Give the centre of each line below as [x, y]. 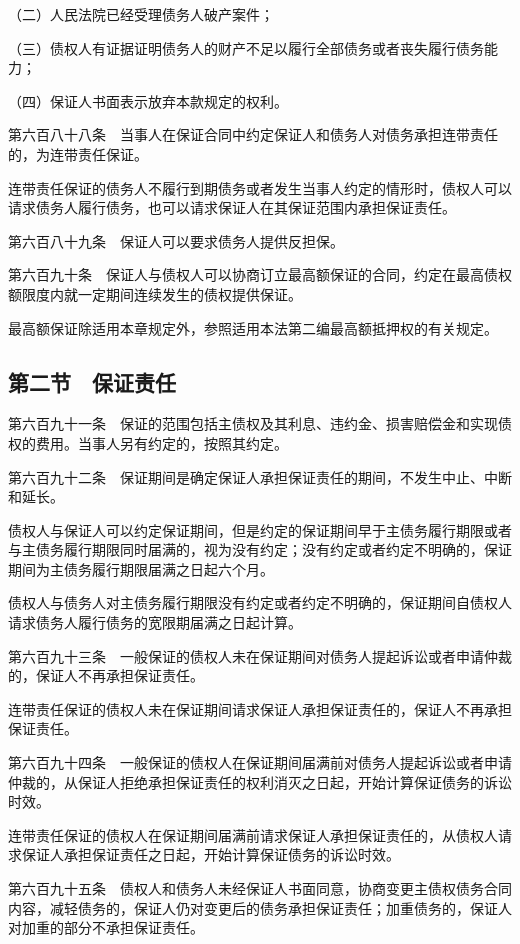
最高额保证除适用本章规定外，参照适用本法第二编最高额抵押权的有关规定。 [253, 327]
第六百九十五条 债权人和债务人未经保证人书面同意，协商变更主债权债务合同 [260, 888]
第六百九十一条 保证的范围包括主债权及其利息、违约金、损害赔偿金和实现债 [260, 423]
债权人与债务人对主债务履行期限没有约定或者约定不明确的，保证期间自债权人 [260, 602]
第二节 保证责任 [92, 381]
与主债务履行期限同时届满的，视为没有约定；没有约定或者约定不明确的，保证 [260, 549]
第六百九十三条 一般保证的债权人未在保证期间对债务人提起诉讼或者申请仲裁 [260, 655]
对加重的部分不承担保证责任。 [106, 927]
